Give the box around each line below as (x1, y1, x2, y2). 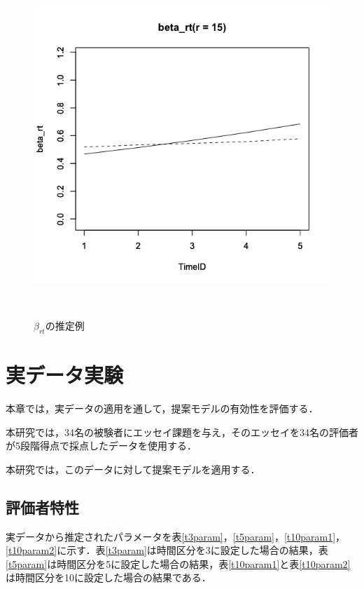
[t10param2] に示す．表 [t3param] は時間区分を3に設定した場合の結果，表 (6, 543, 328, 557)
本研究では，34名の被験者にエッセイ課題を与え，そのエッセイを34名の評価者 (6, 424, 358, 439)
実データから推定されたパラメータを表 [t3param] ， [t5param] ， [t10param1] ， (6, 529, 346, 543)
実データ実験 (6, 360, 124, 389)
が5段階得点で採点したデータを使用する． (6, 438, 197, 453)
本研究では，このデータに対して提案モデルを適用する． (6, 461, 260, 476)
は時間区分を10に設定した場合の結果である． (6, 570, 211, 585)
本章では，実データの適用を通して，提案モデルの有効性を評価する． (6, 401, 318, 416)
